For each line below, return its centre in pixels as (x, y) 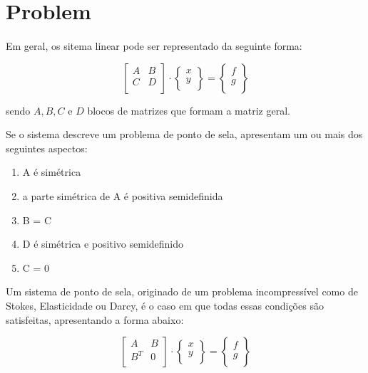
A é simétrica (52, 172)
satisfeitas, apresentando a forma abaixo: (95, 319)
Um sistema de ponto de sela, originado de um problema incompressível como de (182, 291)
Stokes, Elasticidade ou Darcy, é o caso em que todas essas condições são (165, 305)
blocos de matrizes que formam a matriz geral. (189, 110)
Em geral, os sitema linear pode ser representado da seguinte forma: (154, 45)
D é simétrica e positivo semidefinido (103, 244)
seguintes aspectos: (47, 148)
